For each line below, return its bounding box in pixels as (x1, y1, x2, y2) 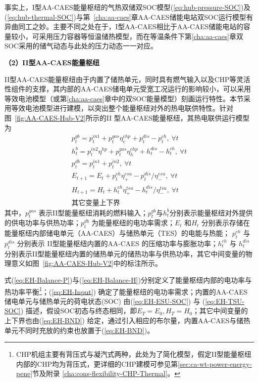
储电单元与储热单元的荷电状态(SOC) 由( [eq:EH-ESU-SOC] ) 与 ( (4, 296, 206, 306)
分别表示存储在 (201, 217, 250, 228)
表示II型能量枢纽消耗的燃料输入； (38, 207, 148, 217)
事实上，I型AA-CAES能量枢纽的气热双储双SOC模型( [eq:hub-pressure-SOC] (4, 2, 241, 12)
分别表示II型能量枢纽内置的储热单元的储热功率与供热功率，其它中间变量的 (4, 248, 246, 258)
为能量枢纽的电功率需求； (91, 217, 175, 228)
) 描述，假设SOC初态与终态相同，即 (20, 305, 137, 316)
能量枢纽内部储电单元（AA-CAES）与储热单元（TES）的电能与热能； (4, 228, 230, 238)
